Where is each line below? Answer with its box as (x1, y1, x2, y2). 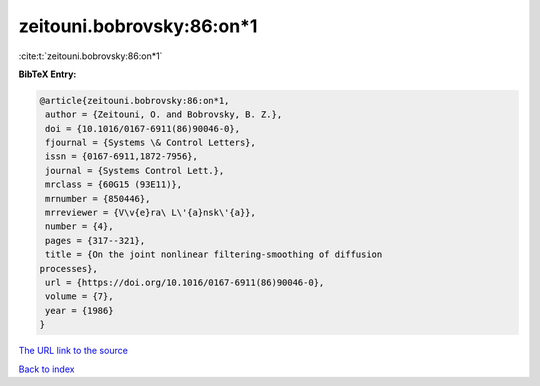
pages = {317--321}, (45, 235, 146, 246)
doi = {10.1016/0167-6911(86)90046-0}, (45, 123, 240, 134)
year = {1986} (45, 305, 114, 316)
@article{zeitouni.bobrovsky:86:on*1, (39, 95, 230, 106)
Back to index (18, 363, 75, 375)
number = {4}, (45, 221, 114, 232)
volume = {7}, (45, 291, 114, 302)
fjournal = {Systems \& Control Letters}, (45, 137, 257, 149)
